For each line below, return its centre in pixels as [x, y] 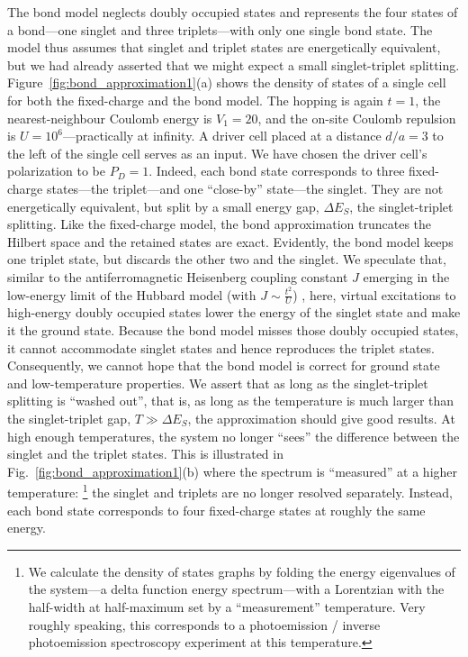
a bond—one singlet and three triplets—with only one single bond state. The [220, 29]
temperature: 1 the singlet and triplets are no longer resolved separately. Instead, [230, 491]
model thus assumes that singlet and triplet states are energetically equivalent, [224, 47]
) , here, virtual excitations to [374, 294]
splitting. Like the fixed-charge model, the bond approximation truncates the [220, 224]
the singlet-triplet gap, [69, 418]
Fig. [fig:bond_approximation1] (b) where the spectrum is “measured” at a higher [233, 471]
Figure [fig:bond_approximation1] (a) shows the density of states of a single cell [227, 82]
